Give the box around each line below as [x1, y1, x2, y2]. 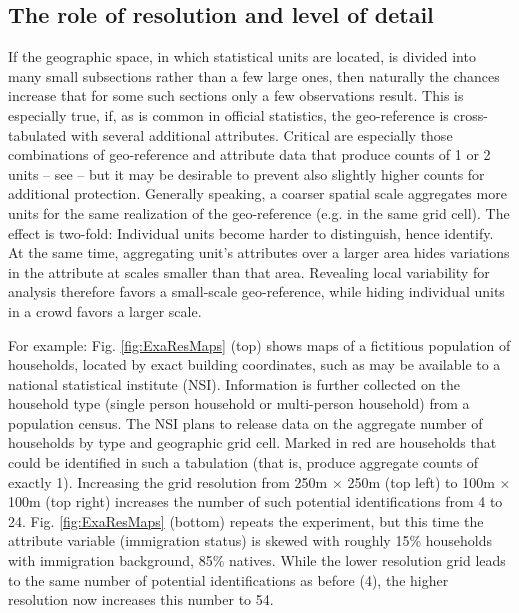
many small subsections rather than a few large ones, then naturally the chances [8, 65, 500, 86]
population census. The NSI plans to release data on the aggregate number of [8, 412, 483, 433]
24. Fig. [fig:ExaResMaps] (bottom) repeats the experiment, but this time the [8, 510, 484, 531]
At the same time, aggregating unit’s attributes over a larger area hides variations [8, 242, 510, 263]
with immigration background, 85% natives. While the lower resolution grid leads [8, 550, 506, 571]
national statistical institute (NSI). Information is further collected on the [8, 373, 460, 394]
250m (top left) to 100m [347, 471, 495, 492]
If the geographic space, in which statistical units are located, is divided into [8, 46, 476, 67]
